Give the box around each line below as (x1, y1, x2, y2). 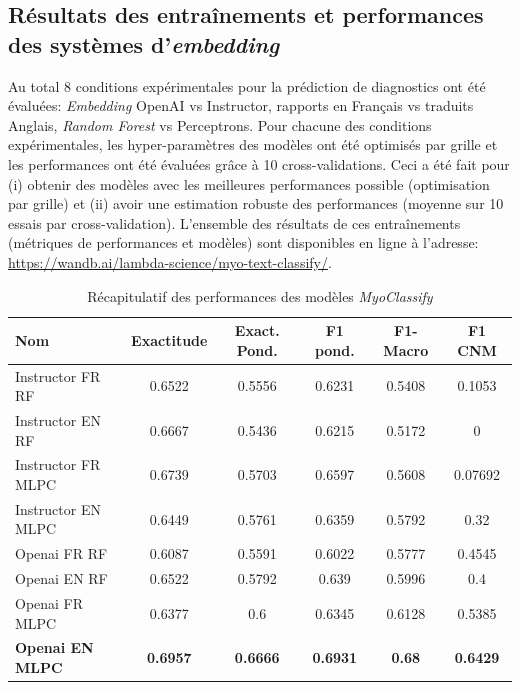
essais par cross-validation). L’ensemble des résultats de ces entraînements (8, 212, 461, 233)
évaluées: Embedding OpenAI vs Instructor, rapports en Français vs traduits (8, 95, 474, 116)
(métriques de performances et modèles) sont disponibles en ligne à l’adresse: (8, 232, 479, 253)
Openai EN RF (15, 568, 108, 589)
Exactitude (131, 329, 208, 350)
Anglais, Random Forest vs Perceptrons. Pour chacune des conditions (8, 114, 432, 135)
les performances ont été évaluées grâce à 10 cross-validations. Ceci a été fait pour (8, 153, 510, 174)
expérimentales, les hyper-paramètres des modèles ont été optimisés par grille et (8, 134, 498, 155)
